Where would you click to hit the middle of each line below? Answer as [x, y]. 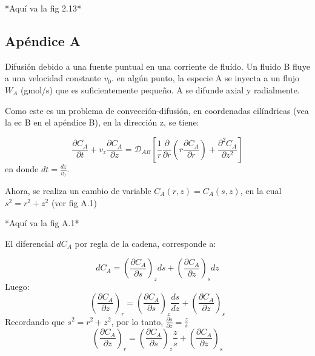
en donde [22, 168]
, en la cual [261, 190]
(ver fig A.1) [74, 202]
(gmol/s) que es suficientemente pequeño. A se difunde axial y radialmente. [160, 89]
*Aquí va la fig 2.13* [43, 8]
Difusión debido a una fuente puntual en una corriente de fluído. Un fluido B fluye [157, 66]
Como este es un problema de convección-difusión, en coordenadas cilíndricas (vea [157, 110]
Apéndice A [43, 40]
